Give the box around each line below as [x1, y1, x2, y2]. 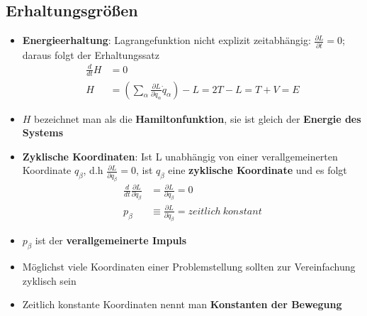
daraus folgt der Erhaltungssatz [22, 47, 159, 62]
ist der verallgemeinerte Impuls [35, 233, 187, 248]
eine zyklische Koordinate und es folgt [168, 163, 347, 178]
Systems [22, 125, 64, 140]
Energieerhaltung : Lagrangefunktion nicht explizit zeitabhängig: [22, 33, 311, 48]
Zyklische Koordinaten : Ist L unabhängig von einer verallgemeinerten [22, 148, 338, 163]
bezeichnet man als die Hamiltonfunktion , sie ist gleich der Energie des [34, 111, 361, 126]
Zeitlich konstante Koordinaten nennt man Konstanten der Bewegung [22, 297, 342, 312]
